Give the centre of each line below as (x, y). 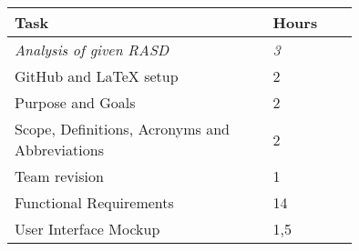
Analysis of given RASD (92, 50)
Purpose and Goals (75, 102)
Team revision (59, 176)
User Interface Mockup (87, 229)
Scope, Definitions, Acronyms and (123, 129)
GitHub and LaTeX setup (97, 76)
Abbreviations (59, 150)
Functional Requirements (94, 202)
